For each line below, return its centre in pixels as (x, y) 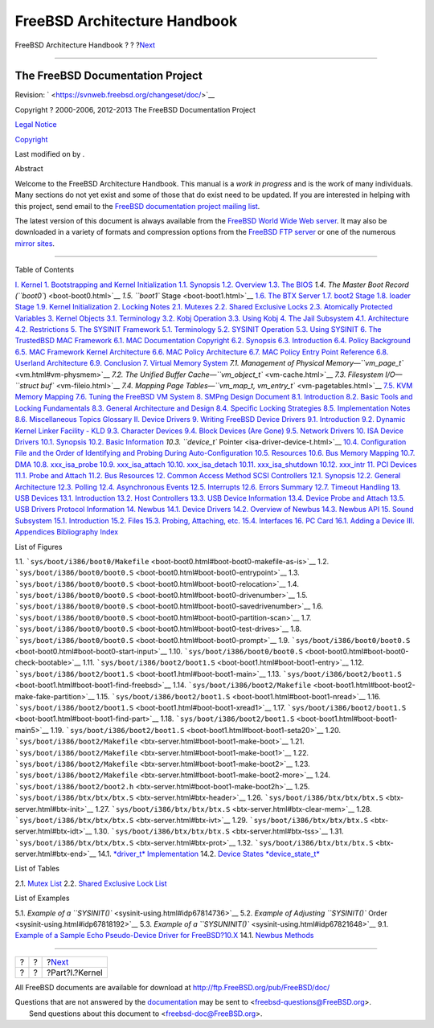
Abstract (29, 169)
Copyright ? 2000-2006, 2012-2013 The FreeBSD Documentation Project (135, 109)
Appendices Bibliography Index (67, 532)
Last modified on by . (50, 154)
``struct (27, 386)
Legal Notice (36, 125)
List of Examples (42, 898)
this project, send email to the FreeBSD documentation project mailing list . (137, 206)
